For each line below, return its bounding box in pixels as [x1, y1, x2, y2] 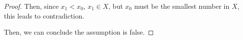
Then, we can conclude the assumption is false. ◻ [4, 27, 154, 37]
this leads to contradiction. [4, 10, 84, 20]
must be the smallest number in [134, 1, 230, 11]
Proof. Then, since [4, 1, 59, 11]
